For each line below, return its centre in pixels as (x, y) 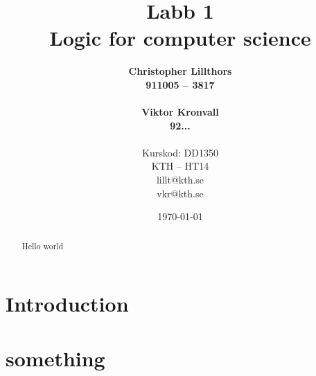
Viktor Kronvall (180, 112)
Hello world (43, 245)
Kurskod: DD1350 (180, 152)
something (55, 358)
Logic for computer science (180, 38)
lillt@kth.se (180, 180)
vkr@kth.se (180, 193)
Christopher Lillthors (180, 71)
